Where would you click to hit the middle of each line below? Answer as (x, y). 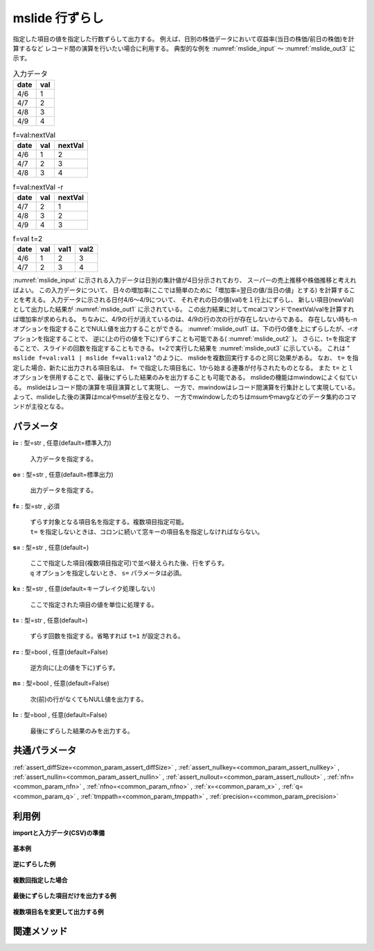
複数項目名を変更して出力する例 (58, 911)
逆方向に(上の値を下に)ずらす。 (74, 668)
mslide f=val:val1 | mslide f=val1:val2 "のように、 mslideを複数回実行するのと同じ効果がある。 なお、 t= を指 (186, 358)
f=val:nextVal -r (38, 187)
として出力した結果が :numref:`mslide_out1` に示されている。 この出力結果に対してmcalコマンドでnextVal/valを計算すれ (184, 310)
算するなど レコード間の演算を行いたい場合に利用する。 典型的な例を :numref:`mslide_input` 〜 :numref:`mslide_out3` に (184, 48)
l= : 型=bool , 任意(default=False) (60, 715)
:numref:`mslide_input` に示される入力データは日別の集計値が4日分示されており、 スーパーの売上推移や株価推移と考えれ (185, 280)
